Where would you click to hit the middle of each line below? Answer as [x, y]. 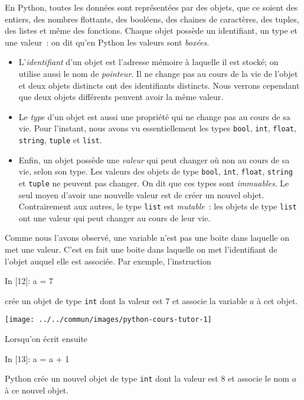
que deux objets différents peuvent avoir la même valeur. [121, 97]
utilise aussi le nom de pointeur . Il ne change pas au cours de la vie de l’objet [158, 73]
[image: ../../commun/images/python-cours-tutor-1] [108, 320]
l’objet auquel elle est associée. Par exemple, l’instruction [108, 261]
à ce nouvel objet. [37, 390]
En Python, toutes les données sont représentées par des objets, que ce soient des [151, 7]
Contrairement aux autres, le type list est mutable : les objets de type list [158, 206]
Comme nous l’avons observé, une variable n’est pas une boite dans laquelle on [147, 238]
